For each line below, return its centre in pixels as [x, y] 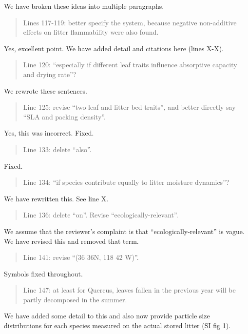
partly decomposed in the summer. [75, 299]
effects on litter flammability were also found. [91, 32]
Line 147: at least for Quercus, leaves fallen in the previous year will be [129, 290]
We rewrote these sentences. [46, 90]
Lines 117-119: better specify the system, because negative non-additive [130, 22]
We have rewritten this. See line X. [56, 198]
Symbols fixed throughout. [43, 273]
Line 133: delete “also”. [57, 149]
